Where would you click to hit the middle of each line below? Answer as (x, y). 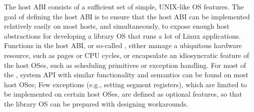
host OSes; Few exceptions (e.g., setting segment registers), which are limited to (126, 84)
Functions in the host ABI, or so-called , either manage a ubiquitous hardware (123, 45)
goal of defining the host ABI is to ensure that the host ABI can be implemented (127, 16)
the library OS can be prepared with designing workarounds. (96, 103)
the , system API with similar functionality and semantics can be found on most (126, 75)
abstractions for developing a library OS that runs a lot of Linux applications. (123, 35)
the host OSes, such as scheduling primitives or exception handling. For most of (125, 65)
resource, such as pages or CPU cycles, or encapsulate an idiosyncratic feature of (127, 55)
